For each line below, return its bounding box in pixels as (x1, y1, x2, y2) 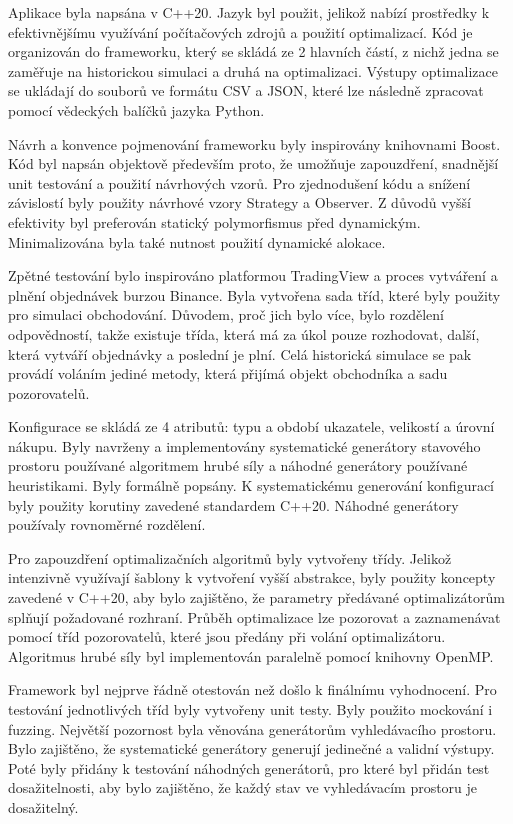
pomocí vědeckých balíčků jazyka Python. (8, 99, 265, 120)
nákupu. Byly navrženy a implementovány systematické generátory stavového (8, 435, 481, 456)
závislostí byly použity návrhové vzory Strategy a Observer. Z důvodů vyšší (8, 192, 471, 213)
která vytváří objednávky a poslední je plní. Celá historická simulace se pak (8, 343, 472, 364)
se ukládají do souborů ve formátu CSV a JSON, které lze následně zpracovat (8, 80, 484, 101)
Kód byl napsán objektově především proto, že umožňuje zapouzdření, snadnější (8, 153, 499, 174)
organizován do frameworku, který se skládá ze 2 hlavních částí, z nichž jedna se (8, 41, 499, 62)
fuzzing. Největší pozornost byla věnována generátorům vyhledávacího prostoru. (8, 718, 497, 739)
